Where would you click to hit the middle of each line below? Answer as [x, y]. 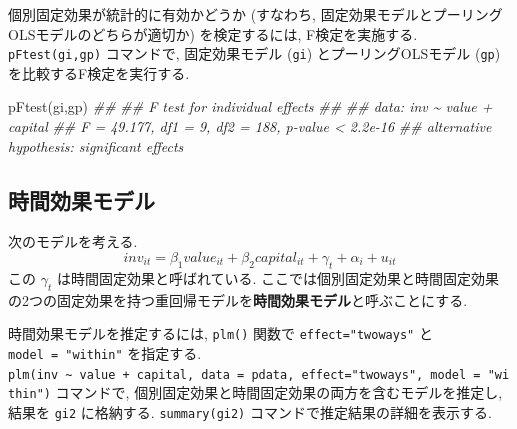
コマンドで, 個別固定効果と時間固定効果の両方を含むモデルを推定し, [279, 392]
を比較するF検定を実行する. [99, 72]
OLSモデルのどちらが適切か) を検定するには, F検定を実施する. [213, 33]
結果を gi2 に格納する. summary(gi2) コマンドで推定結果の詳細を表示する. [250, 411]
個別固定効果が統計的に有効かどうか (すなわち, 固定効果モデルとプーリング [255, 14]
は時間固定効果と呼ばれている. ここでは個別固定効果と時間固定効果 [278, 277]
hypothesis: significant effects [96, 145]
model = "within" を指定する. [105, 352]
